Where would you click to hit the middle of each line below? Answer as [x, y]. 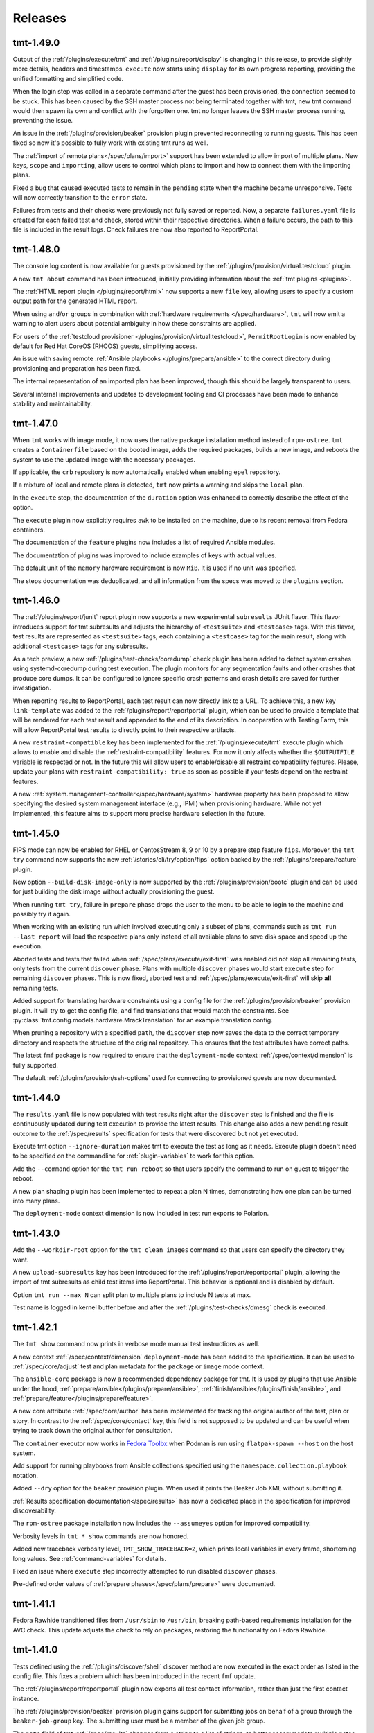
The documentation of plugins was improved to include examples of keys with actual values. [145, 555]
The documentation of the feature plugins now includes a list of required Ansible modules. [144, 542]
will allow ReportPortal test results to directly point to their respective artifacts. [125, 730]
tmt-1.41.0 [35, 1650]
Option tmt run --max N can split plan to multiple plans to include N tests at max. [132, 1295]
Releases [40, 18]
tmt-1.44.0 [36, 1098]
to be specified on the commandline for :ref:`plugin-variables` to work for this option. [134, 1156]
